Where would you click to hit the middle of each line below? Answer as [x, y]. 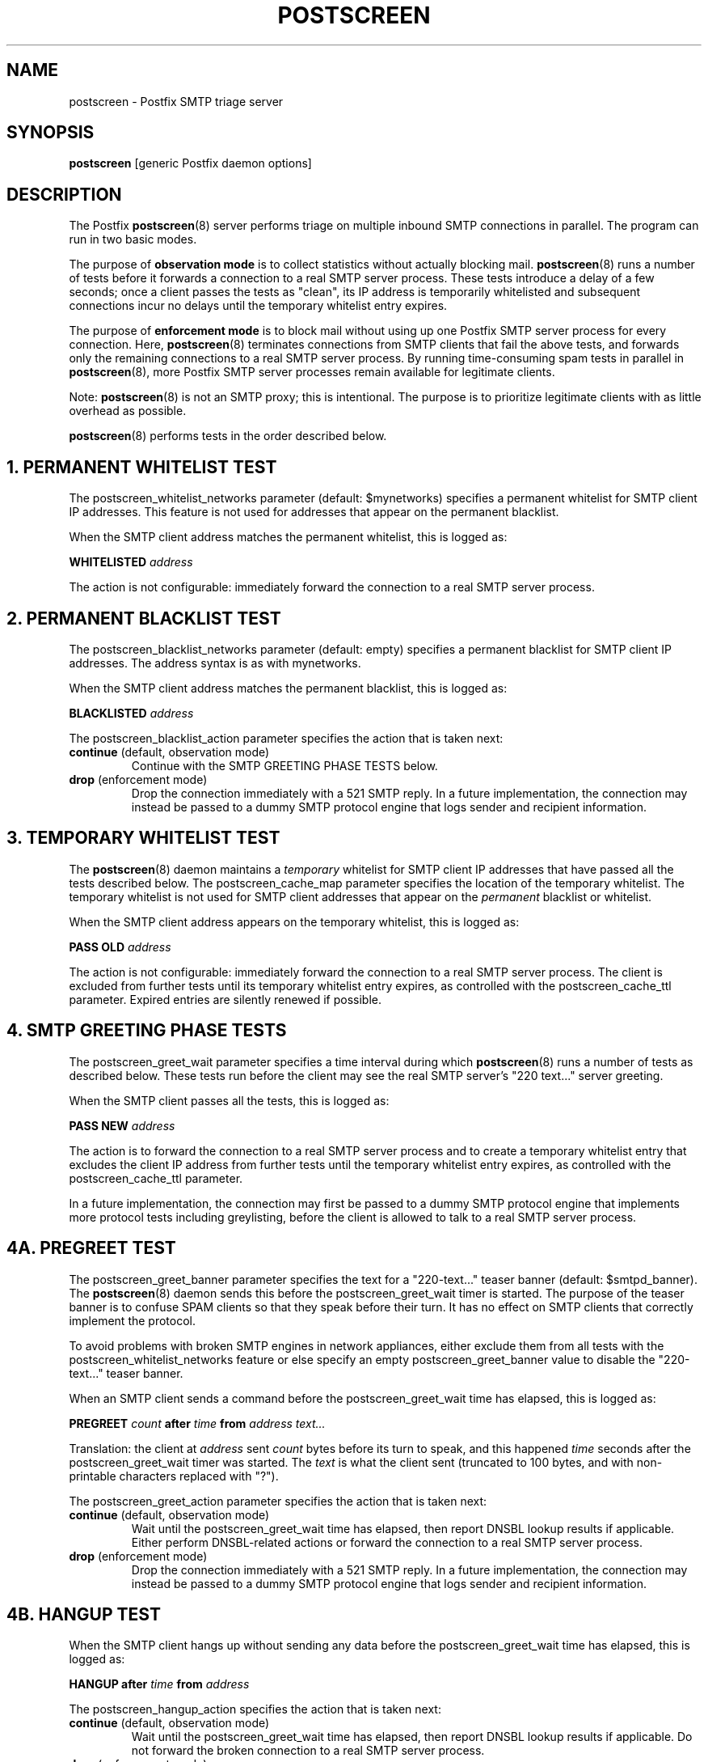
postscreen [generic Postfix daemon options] [190, 163]
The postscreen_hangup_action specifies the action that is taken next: [255, 1709]
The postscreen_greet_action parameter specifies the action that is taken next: [278, 1501]
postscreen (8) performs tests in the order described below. [228, 436]
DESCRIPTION [64, 194]
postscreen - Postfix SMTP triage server [176, 101]
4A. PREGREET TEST [91, 1248]
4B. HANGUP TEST [84, 1614]
